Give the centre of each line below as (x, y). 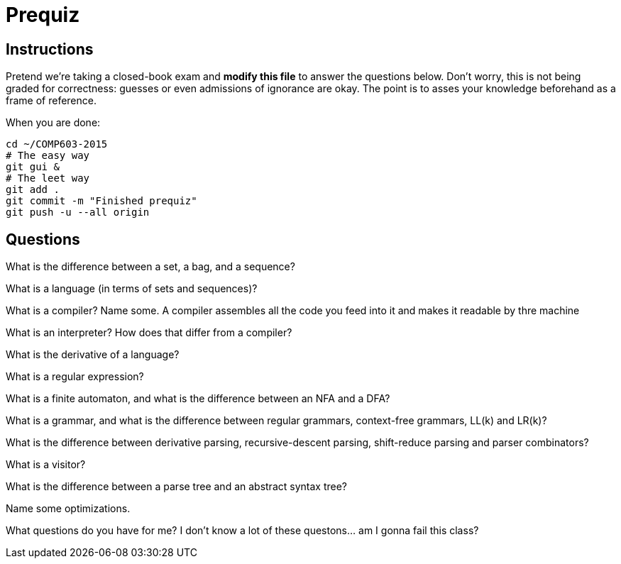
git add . (33, 190)
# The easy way (48, 156)
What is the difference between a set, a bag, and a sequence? (150, 267)
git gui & (33, 167)
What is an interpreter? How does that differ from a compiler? (149, 333)
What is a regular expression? (75, 377)
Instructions (50, 49)
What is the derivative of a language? (93, 355)
